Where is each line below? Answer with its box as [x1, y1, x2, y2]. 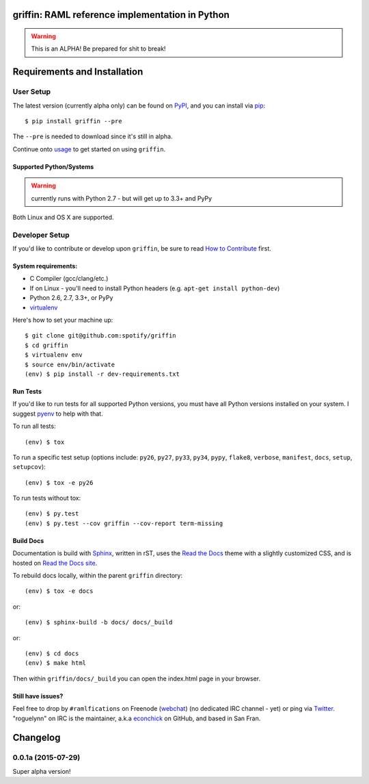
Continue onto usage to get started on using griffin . [12, 144, 166, 153]
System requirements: [12, 262, 78, 270]
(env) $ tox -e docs [25, 587, 94, 595]
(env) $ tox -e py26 [25, 479, 94, 486]
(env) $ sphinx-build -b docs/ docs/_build [25, 618, 173, 627]
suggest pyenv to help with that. [12, 409, 103, 418]
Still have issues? [12, 692, 64, 700]
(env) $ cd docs [25, 649, 79, 657]
